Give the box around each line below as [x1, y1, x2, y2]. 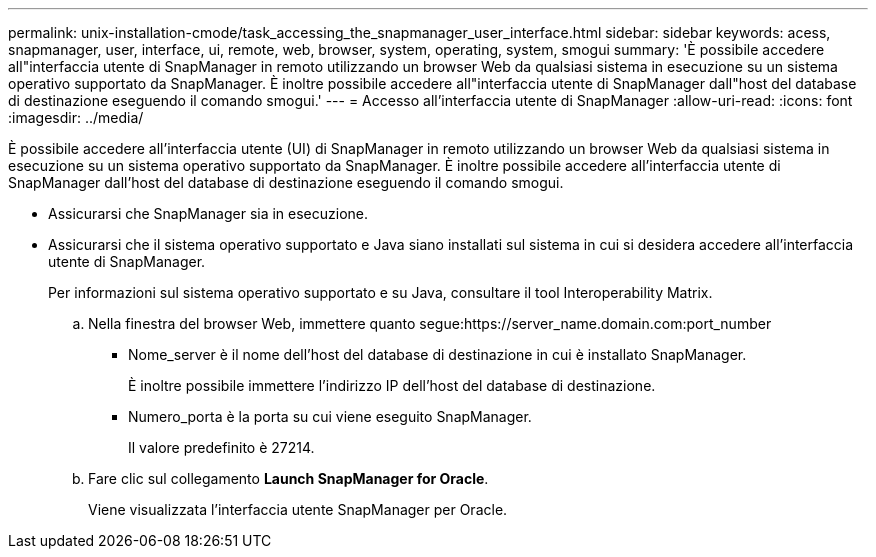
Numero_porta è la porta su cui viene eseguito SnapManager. [128, 408, 532, 425]
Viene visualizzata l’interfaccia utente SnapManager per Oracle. [88, 501, 508, 518]
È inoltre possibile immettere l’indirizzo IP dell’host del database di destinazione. [128, 377, 656, 394]
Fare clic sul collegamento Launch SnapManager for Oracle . [88, 470, 489, 487]
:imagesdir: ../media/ [8, 109, 144, 126]
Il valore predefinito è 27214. [128, 439, 315, 456]
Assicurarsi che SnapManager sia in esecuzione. [48, 205, 369, 222]
